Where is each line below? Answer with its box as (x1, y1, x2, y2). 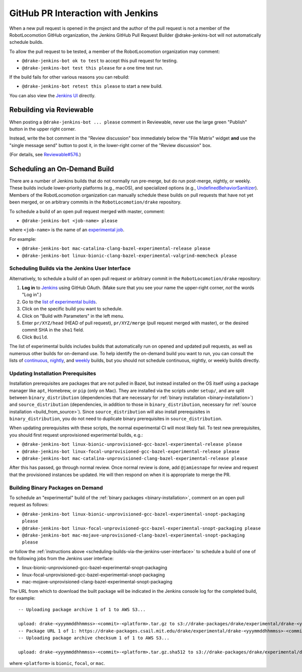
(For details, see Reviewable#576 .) (9, 152, 81, 158)
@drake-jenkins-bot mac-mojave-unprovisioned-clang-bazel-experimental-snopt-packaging (22, 532, 245, 538)
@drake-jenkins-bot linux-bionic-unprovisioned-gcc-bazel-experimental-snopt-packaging (22, 511, 245, 517)
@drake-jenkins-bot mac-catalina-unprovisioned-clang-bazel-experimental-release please (22, 456, 248, 461)
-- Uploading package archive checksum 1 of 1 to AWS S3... (18, 635, 170, 641)
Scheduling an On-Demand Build (9, 164, 114, 173)
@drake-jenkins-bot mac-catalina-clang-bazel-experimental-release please (22, 246, 211, 251)
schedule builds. (9, 39, 44, 45)
